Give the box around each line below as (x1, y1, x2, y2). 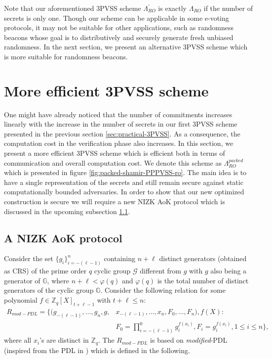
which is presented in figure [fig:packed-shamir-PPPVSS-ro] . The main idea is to (4, 167, 247, 178)
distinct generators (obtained (159, 253, 247, 264)
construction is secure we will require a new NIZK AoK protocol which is (4, 196, 225, 207)
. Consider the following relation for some (100, 285, 226, 295)
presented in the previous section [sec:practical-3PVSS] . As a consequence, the (4, 128, 240, 138)
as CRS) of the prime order (4, 266, 87, 276)
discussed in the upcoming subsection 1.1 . (4, 206, 130, 216)
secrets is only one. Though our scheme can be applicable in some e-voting (4, 12, 229, 23)
